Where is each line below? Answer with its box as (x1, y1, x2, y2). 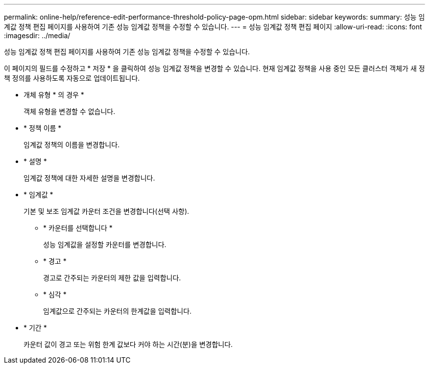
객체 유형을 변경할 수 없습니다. (24, 107, 116, 115)
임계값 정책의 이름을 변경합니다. (24, 140, 120, 149)
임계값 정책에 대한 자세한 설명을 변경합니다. (24, 174, 155, 182)
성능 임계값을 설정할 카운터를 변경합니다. (43, 240, 167, 249)
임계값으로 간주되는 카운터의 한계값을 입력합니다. (43, 307, 192, 315)
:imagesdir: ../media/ (4, 31, 71, 40)
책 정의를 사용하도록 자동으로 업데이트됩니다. (4, 74, 140, 82)
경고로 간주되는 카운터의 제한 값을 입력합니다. (43, 274, 181, 282)
